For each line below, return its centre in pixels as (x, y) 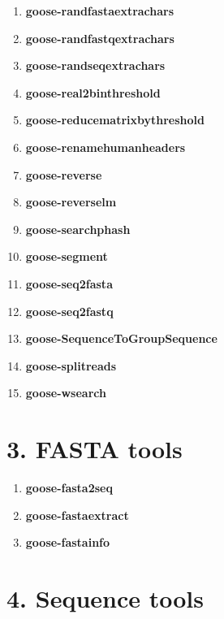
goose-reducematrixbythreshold (115, 120)
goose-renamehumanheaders (106, 147)
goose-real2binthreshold (93, 92)
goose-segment (67, 256)
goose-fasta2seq (69, 488)
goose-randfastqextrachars (100, 38)
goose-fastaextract (77, 515)
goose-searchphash (78, 229)
